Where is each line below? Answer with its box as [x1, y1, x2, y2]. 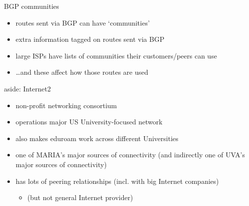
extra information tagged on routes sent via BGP [15, 34, 165, 44]
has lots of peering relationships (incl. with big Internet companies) [15, 176, 219, 186]
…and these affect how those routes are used [15, 67, 148, 77]
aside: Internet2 [4, 83, 51, 93]
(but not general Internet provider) [27, 192, 133, 203]
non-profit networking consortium [15, 100, 117, 110]
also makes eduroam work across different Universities [15, 133, 178, 143]
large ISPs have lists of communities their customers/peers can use [15, 50, 217, 60]
